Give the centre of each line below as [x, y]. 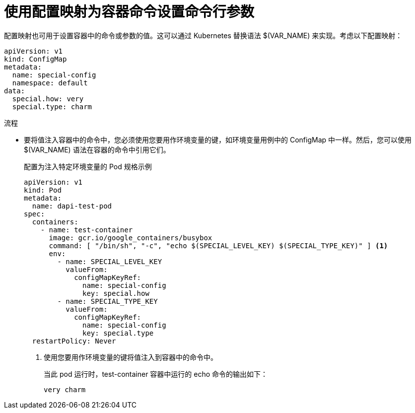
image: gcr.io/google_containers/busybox [131, 238]
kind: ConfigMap [35, 59]
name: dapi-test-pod [72, 206]
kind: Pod [43, 190]
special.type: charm [52, 106]
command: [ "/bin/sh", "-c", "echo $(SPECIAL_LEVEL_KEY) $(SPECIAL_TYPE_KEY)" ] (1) [218, 245]
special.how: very [48, 99]
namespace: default [50, 83]
